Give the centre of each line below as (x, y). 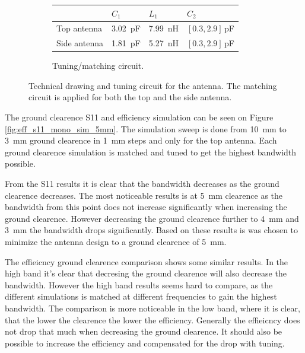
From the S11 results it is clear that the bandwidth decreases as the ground (142, 184)
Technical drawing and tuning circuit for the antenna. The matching (153, 85)
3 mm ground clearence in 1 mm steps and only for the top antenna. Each (141, 140)
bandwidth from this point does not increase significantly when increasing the (146, 207)
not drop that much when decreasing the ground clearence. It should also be (144, 331)
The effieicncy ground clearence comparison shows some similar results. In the (147, 261)
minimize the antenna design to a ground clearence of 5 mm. (116, 241)
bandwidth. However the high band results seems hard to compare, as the (139, 284)
